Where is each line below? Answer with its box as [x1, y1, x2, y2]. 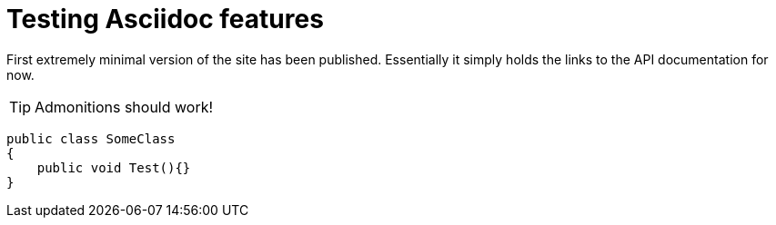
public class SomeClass [6, 131, 176, 146]
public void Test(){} [36, 160, 191, 175]
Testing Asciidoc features [6, 4, 324, 34]
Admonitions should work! [35, 97, 214, 116]
